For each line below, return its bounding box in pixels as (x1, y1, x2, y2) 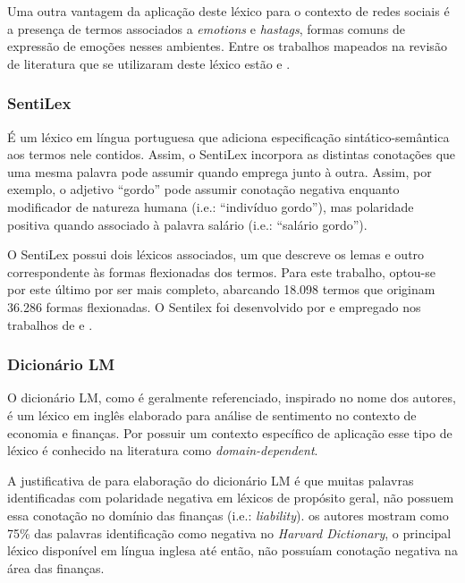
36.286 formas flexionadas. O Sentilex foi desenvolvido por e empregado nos (7, 297, 421, 316)
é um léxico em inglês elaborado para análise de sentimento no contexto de (7, 405, 417, 424)
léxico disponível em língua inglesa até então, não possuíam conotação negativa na (7, 541, 458, 560)
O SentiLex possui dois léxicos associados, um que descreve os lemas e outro (7, 245, 425, 264)
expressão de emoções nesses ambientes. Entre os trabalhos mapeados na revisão (7, 37, 447, 55)
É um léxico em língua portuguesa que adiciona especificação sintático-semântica (7, 127, 450, 146)
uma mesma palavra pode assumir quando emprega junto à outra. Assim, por (7, 162, 432, 181)
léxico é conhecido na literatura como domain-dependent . (7, 441, 318, 460)
